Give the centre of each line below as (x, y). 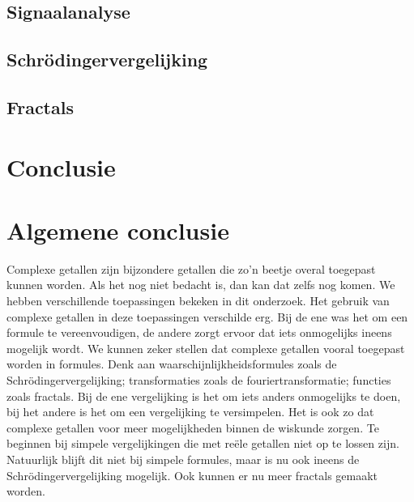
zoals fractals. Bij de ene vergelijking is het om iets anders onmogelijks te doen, (204, 396)
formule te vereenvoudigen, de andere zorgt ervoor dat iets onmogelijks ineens (199, 332)
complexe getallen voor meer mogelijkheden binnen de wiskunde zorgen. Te (193, 427)
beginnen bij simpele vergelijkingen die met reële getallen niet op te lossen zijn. (203, 443)
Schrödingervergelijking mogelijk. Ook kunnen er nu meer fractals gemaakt (192, 475)
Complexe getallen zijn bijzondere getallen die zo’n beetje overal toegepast (191, 268)
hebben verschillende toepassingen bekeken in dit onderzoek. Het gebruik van (198, 301)
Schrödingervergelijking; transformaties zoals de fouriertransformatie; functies (199, 380)
